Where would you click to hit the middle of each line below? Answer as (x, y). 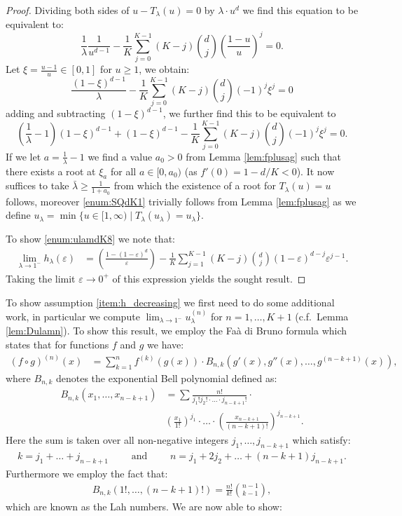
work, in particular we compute (73, 316)
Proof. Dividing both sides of (68, 10)
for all (123, 171)
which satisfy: (321, 440)
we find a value (120, 156)
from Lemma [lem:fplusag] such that (263, 156)
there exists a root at (51, 171)
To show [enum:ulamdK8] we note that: (90, 239)
